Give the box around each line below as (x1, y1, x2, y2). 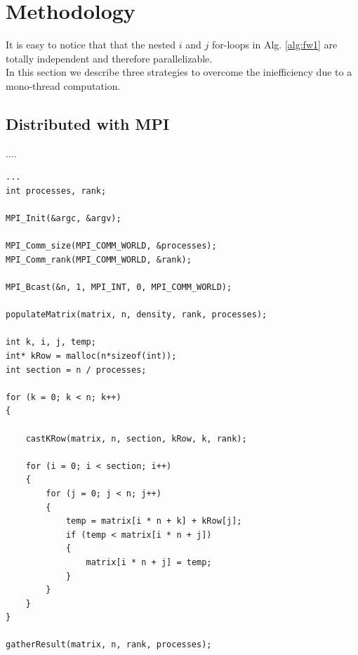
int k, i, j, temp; (6, 337, 96, 348)
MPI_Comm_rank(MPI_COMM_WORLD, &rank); (6, 254, 192, 265)
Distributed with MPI (6, 112, 170, 134)
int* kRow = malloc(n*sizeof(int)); (6, 351, 177, 362)
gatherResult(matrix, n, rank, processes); (6, 640, 212, 650)
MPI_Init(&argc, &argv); (6, 213, 121, 224)
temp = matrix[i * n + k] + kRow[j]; (65, 516, 242, 527)
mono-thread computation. (6, 78, 121, 93)
